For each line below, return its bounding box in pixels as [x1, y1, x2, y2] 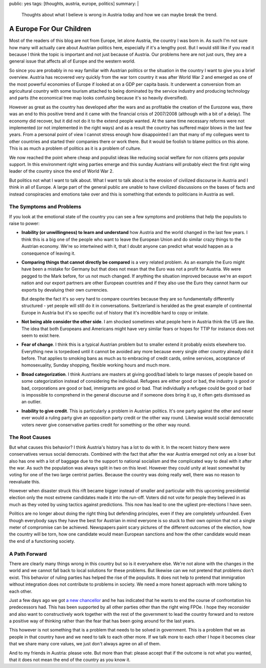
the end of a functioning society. [9, 538, 75, 544]
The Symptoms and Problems [9, 203, 81, 210]
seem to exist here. [21, 333, 61, 338]
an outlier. [21, 399, 42, 405]
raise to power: [9, 221, 40, 227]
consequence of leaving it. [21, 250, 76, 256]
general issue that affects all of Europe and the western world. [9, 58, 135, 64]
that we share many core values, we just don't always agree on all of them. [9, 641, 161, 647]
